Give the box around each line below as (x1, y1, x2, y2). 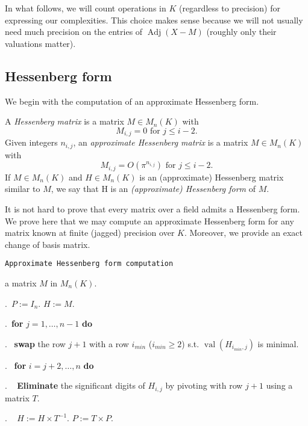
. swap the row (5, 337, 66, 350)
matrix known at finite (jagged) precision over (5, 226, 175, 239)
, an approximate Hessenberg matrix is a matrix (73, 136, 248, 149)
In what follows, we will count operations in (5, 2, 166, 14)
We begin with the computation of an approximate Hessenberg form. (5, 94, 259, 107)
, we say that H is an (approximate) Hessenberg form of (51, 182, 256, 195)
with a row (89, 337, 129, 350)
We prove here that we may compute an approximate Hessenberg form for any (5, 214, 294, 227)
